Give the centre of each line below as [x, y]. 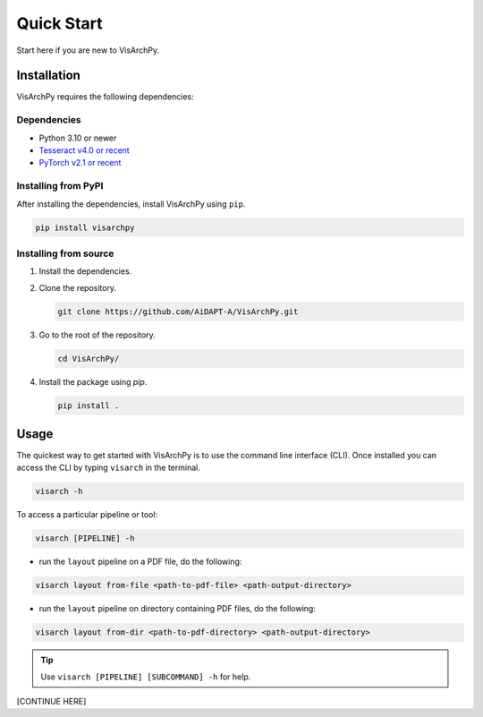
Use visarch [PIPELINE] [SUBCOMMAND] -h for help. [146, 677]
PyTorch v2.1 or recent [80, 163]
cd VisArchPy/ [89, 358]
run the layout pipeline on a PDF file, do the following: [140, 562]
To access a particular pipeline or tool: [87, 515]
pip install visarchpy [85, 227]
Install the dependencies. [85, 271]
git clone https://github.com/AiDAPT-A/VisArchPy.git [178, 312]
